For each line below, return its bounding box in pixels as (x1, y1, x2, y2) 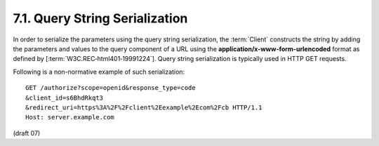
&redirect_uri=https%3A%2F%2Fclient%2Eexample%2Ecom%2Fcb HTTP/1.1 (25, 103, 262, 112)
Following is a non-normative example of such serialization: (13, 67, 185, 76)
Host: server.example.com (25, 113, 115, 121)
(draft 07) (13, 128, 41, 137)
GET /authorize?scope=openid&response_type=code (25, 84, 196, 92)
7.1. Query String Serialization (13, 11, 188, 26)
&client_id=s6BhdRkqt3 (25, 93, 104, 102)
